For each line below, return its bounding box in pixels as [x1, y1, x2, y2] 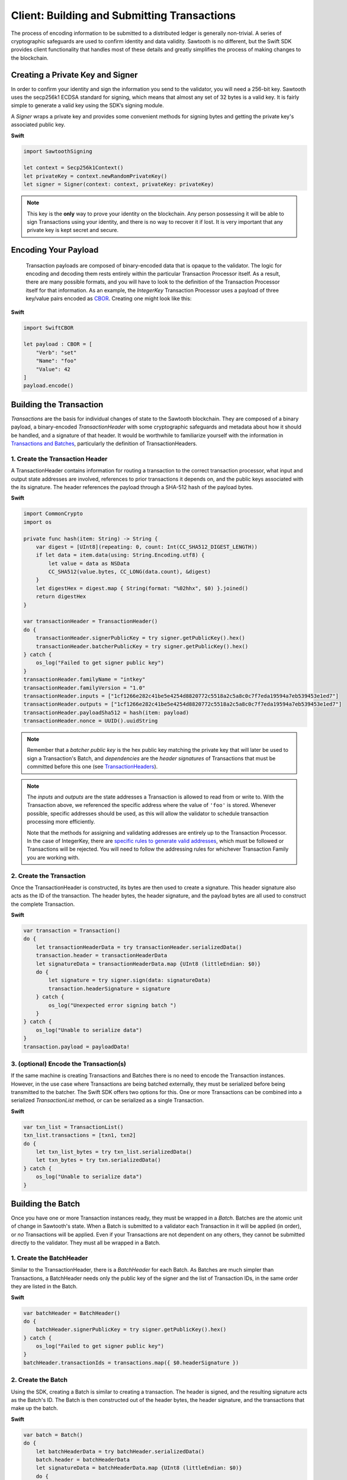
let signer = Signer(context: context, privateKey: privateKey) [23, 181, 214, 188]
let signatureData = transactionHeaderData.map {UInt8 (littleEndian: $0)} [36, 960, 261, 967]
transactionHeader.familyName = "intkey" [23, 676, 146, 683]
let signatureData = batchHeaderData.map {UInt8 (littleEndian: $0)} [36, 1465, 242, 1471]
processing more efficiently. [27, 818, 95, 825]
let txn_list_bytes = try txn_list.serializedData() [36, 1148, 192, 1155]
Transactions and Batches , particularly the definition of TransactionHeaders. [11, 440, 198, 447]
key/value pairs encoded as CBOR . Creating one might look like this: [25, 295, 192, 302]
